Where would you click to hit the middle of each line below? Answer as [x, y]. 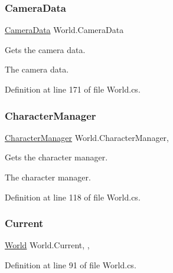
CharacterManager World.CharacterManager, [87, 137]
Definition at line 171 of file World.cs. [73, 89]
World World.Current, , [47, 245]
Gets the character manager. [56, 157]
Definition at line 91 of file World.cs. [71, 265]
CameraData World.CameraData [64, 30]
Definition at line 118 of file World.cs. [73, 197]
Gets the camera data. [45, 49]
